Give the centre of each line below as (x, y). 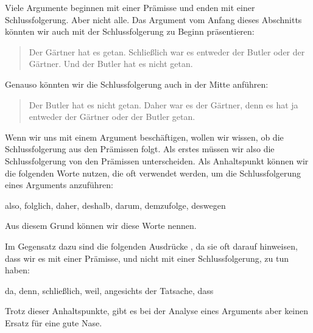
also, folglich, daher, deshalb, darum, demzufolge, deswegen (115, 205)
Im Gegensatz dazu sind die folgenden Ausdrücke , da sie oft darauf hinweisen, (151, 246)
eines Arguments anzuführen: (59, 185)
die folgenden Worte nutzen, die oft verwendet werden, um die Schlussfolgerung (153, 173)
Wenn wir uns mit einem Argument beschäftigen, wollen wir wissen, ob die (144, 137)
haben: (17, 270)
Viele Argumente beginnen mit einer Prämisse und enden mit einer (130, 7)
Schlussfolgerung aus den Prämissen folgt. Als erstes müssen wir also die (140, 149)
